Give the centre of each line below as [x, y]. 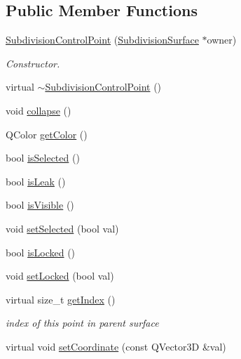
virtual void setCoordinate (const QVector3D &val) [116, 346]
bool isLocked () [41, 252]
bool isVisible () [40, 205]
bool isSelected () [43, 158]
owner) [222, 40]
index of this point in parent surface [82, 323]
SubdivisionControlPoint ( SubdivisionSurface [102, 40]
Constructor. [33, 63]
